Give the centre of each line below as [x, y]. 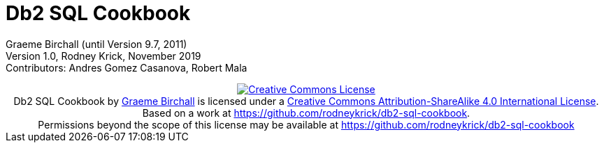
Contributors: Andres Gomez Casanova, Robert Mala [127, 67]
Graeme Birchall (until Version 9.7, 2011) [96, 44]
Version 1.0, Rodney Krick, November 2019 [103, 56]
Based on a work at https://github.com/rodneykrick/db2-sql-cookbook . [306, 113]
